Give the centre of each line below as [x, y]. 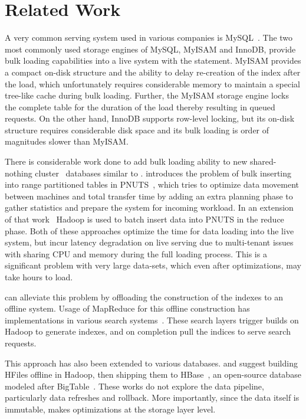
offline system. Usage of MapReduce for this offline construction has [127, 308]
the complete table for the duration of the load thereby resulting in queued [140, 107]
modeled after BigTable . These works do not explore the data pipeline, [134, 386]
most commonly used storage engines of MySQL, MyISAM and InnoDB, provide [150, 49]
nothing [19, 173]
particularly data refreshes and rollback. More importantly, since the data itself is [152, 397]
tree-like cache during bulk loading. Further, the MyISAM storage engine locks [147, 95]
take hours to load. [39, 277]
